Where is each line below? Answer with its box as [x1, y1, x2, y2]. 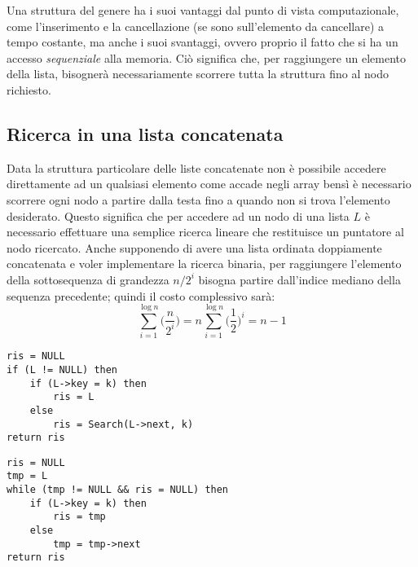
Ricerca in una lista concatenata [7, 121, 284, 146]
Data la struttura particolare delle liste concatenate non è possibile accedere [7, 159, 386, 176]
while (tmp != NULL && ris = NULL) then [7, 484, 229, 496]
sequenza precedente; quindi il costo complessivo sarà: [7, 287, 275, 304]
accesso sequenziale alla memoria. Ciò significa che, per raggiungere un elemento [7, 49, 406, 66]
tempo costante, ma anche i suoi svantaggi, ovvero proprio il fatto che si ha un [7, 33, 398, 51]
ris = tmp [53, 511, 106, 523]
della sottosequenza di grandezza [7, 270, 169, 288]
